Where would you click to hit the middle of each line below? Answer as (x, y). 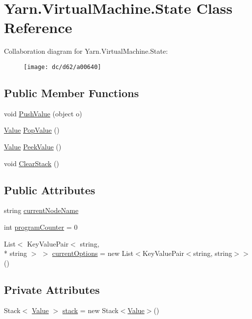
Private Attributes (52, 289)
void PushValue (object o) (43, 113)
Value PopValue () (32, 130)
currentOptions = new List (93, 253)
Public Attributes (50, 190)
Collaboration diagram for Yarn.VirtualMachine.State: (86, 51)
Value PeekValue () (33, 146)
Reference (38, 27)
